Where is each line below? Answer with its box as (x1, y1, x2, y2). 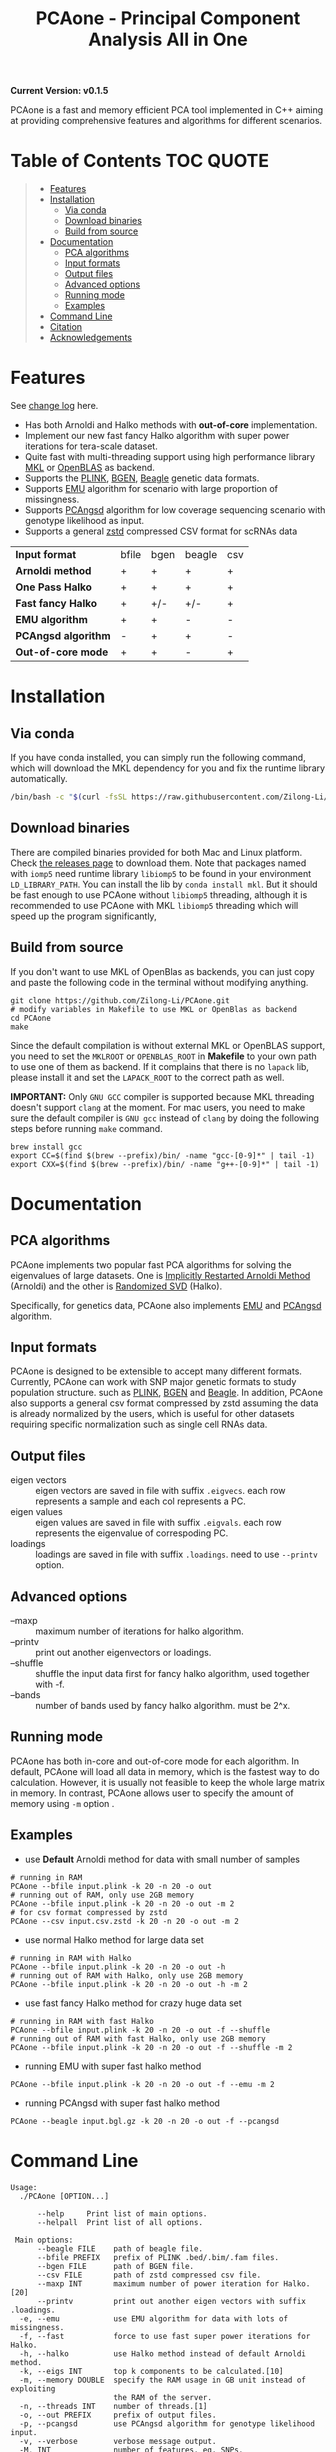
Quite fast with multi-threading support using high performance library (24, 451, 316, 463)
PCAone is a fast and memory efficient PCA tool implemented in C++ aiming (10, 104, 323, 116)
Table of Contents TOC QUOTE (10, 150, 270, 172)
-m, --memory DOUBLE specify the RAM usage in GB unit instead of (19, 2375, 307, 2385)
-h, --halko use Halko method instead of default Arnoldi (19, 2348, 307, 2359)
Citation (49, 321, 83, 333)
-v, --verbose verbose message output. (19, 2436, 217, 2446)
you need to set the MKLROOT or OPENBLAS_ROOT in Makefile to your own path (10, 1050, 317, 1062)
